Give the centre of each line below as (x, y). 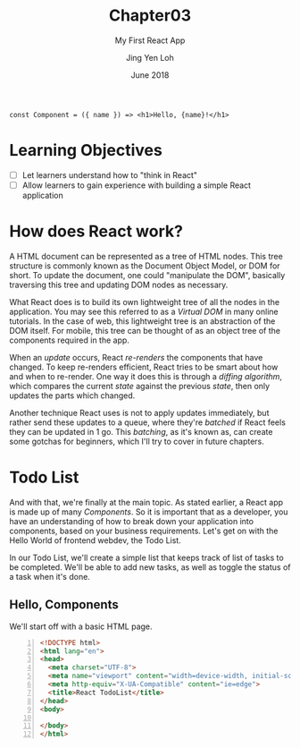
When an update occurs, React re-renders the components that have (136, 357)
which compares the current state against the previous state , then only (140, 386)
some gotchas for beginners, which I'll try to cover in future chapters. (137, 441)
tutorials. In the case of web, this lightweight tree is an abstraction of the (142, 321)
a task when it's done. (50, 576)
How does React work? (96, 231)
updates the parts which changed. (72, 395)
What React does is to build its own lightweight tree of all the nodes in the (144, 302)
